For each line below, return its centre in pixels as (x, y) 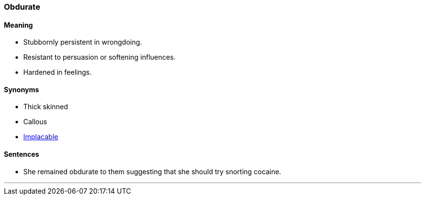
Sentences (22, 154)
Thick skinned (46, 107)
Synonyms (22, 89)
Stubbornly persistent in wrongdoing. (83, 42)
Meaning (18, 25)
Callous (35, 122)
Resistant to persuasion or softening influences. (99, 57)
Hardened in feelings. (57, 72)
